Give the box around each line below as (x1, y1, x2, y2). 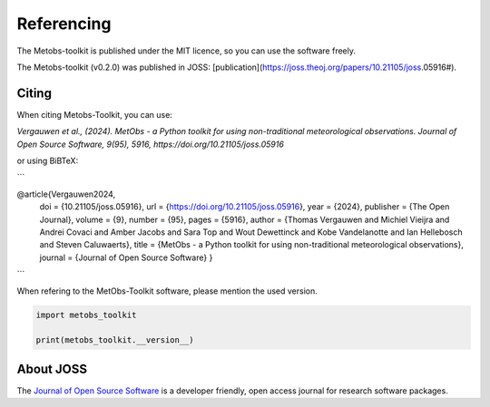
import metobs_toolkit (35, 309, 137, 320)
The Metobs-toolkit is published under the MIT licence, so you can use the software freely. (16, 45, 356, 56)
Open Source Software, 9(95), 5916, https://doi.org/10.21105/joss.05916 (16, 139, 285, 150)
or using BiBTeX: (16, 155, 79, 167)
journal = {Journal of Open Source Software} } (39, 252, 213, 263)
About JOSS (16, 361, 88, 376)
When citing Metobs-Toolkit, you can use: (16, 109, 172, 120)
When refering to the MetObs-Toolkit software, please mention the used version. (16, 286, 318, 296)
